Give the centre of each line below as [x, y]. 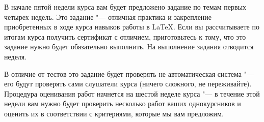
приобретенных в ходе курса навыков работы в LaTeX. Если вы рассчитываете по [132, 27]
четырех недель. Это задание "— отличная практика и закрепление [108, 17]
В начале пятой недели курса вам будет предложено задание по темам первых [125, 7]
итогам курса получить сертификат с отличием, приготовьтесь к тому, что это [125, 36]
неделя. [16, 56]
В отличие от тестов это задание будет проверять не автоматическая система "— [129, 73]
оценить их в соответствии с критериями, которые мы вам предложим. [114, 113]
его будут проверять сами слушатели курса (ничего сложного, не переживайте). [128, 84]
